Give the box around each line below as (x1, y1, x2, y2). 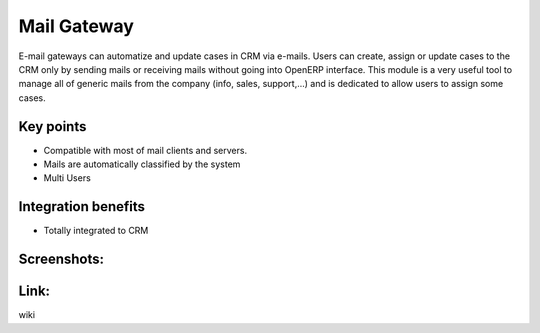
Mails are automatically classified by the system (43, 158, 241, 170)
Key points (18, 118, 87, 135)
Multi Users (43, 172, 92, 184)
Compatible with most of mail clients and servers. (43, 144, 248, 156)
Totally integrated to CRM (43, 225, 149, 237)
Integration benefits (18, 198, 145, 215)
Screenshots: (18, 251, 105, 268)
